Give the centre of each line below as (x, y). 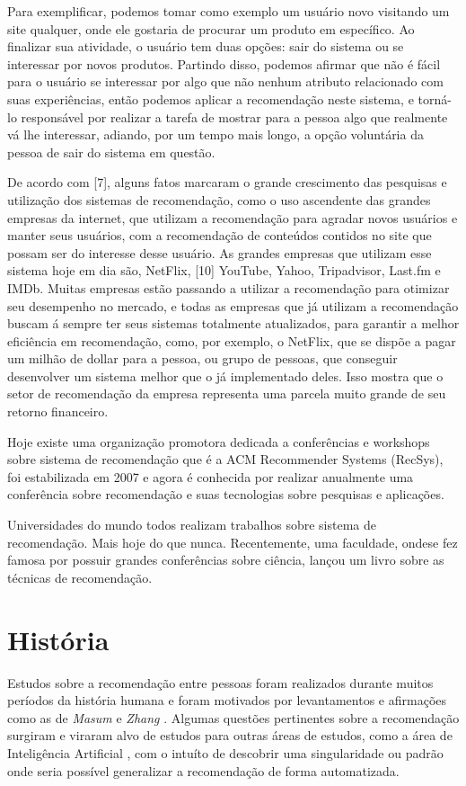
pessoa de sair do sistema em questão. (111, 152)
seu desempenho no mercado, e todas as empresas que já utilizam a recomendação (233, 305)
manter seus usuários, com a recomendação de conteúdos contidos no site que (220, 235)
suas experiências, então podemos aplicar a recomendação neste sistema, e (211, 98)
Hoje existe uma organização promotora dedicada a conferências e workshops (219, 441)
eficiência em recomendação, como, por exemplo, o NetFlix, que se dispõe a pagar (232, 340)
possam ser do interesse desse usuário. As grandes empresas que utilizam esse (220, 252)
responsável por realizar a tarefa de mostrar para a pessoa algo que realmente (234, 116)
